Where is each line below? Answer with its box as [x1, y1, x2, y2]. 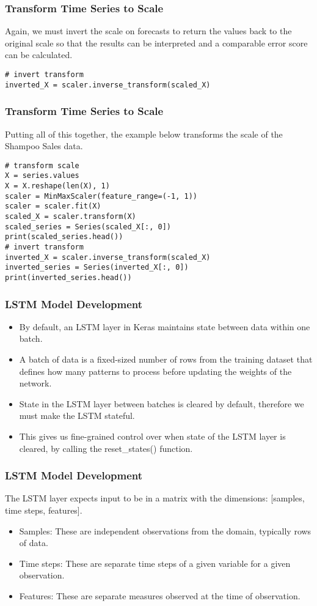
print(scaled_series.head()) [5, 232, 123, 242]
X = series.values [5, 171, 79, 180]
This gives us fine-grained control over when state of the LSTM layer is [19, 429, 286, 442]
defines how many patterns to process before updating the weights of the [19, 364, 292, 377]
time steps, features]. [5, 503, 82, 516]
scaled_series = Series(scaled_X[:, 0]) [5, 222, 172, 231]
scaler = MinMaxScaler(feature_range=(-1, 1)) [5, 191, 197, 201]
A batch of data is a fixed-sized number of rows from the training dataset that [19, 353, 313, 365]
